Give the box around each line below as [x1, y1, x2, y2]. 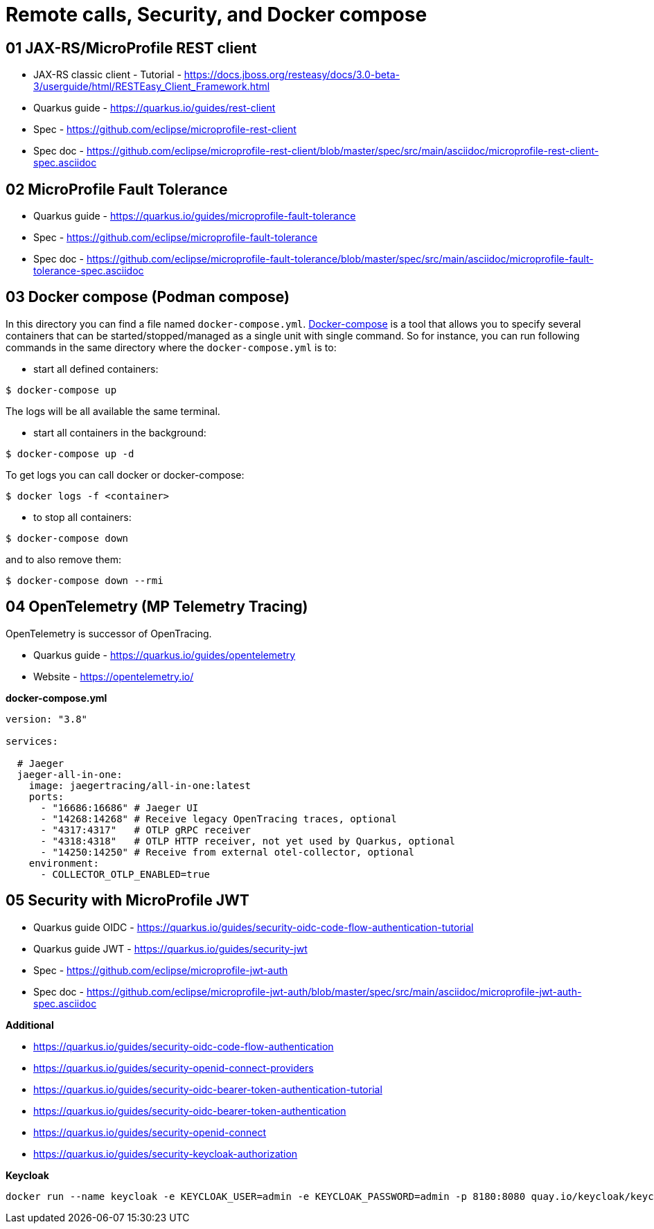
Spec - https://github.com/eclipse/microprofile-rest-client [33, 123, 297, 136]
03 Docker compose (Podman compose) [6, 288, 290, 306]
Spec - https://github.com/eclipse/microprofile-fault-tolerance [33, 231, 318, 244]
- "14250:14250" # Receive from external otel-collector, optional [40, 846, 415, 858]
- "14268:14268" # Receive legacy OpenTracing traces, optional [40, 813, 397, 824]
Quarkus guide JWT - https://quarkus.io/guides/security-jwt [33, 942, 308, 955]
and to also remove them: [6, 553, 121, 565]
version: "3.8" [6, 713, 88, 725]
